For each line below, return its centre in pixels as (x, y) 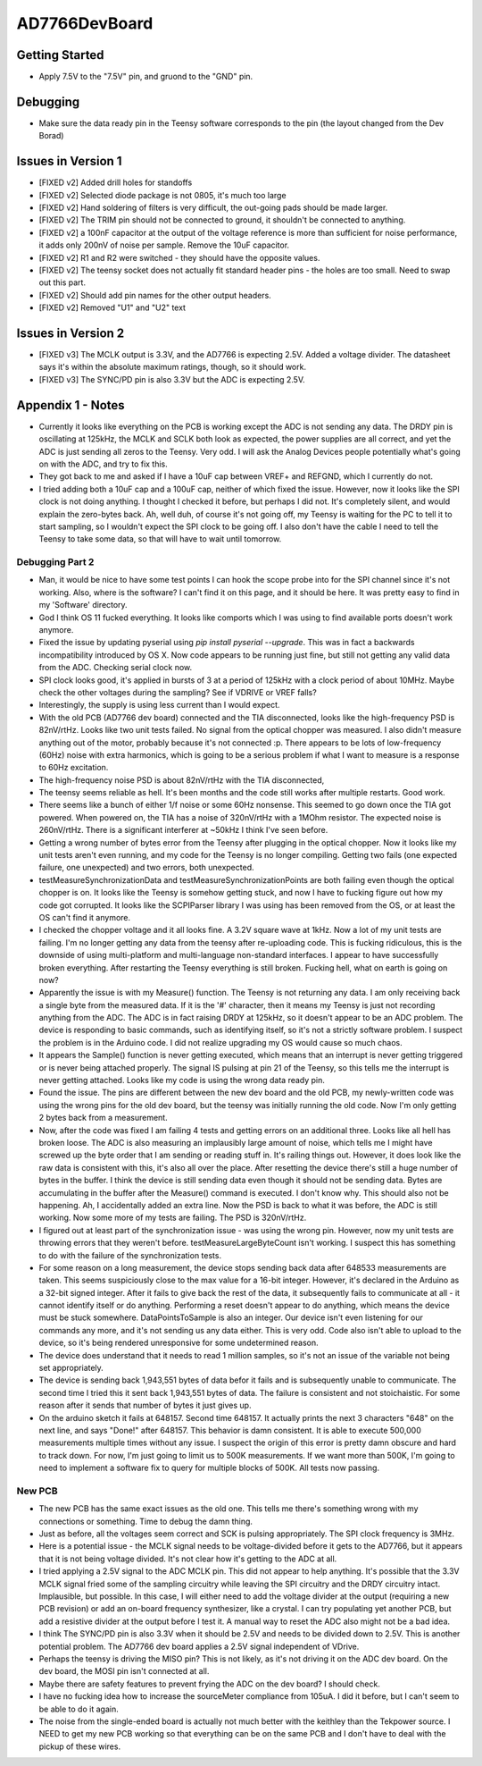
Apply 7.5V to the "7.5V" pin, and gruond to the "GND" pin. (146, 77)
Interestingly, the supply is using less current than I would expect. (159, 705)
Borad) (51, 136)
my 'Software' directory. (83, 605)
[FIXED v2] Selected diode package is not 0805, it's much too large (162, 195)
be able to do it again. (79, 1709)
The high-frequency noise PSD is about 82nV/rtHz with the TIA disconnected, (182, 780)
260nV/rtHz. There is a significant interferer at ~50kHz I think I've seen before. (183, 830)
